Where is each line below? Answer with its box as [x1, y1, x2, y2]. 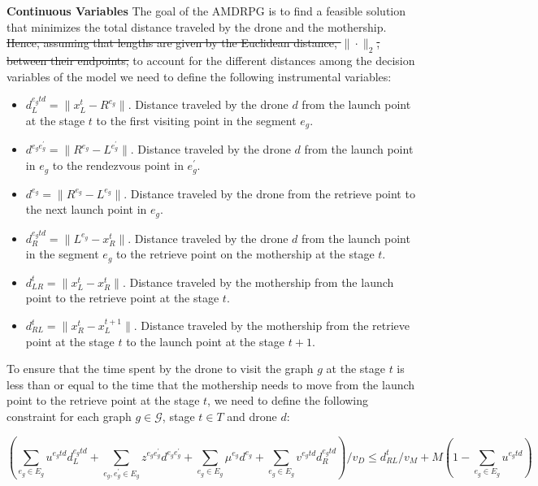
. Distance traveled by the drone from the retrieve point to [124, 184, 415, 202]
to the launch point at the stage [126, 332, 285, 349]
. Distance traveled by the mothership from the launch [122, 273, 394, 290]
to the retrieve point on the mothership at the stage [116, 245, 375, 263]
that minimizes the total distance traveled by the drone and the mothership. [7, 18, 387, 35]
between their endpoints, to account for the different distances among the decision [7, 51, 415, 68]
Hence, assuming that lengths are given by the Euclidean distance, [7, 34, 337, 51]
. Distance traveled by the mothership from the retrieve [133, 317, 410, 334]
